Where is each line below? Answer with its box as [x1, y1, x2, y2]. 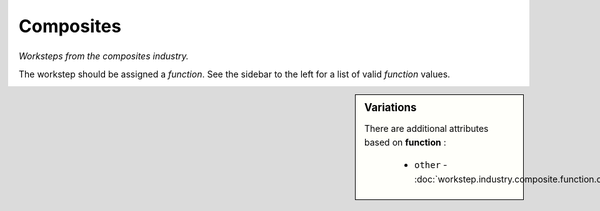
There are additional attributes [364, 122, 489, 134]
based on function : [364, 136, 447, 148]
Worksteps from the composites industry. [18, 50, 189, 62]
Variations [364, 101, 417, 115]
